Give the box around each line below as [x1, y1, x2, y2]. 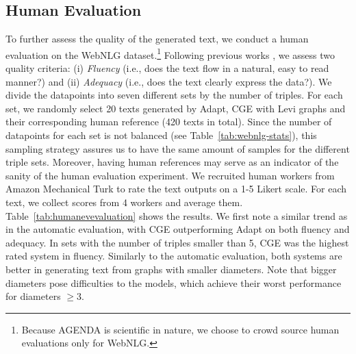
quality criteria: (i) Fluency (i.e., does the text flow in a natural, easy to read [5, 61, 329, 75]
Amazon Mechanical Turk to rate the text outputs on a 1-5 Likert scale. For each [5, 181, 347, 196]
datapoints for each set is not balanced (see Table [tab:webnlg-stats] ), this [5, 128, 317, 142]
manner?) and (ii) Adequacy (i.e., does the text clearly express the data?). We [5, 74, 332, 88]
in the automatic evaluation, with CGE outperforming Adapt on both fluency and [5, 222, 350, 236]
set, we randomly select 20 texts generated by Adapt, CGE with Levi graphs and [5, 101, 346, 115]
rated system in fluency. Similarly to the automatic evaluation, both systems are [5, 249, 342, 263]
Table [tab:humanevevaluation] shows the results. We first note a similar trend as [5, 208, 348, 223]
